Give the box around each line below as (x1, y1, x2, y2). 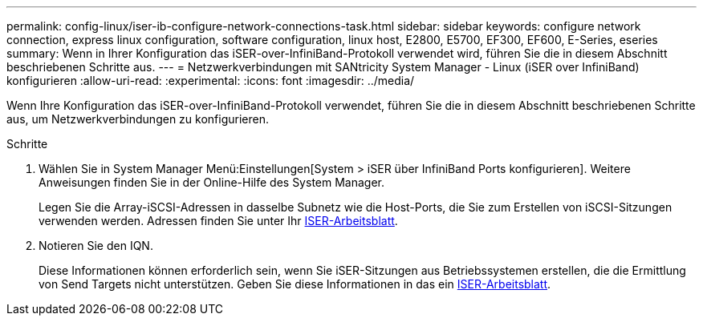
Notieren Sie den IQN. (39, 239, 153, 252)
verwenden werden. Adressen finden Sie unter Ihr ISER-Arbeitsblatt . (39, 214, 398, 227)
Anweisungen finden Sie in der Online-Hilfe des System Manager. (39, 175, 384, 189)
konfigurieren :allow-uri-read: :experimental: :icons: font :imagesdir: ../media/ (6, 74, 415, 87)
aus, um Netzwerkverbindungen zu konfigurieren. (6, 112, 269, 126)
